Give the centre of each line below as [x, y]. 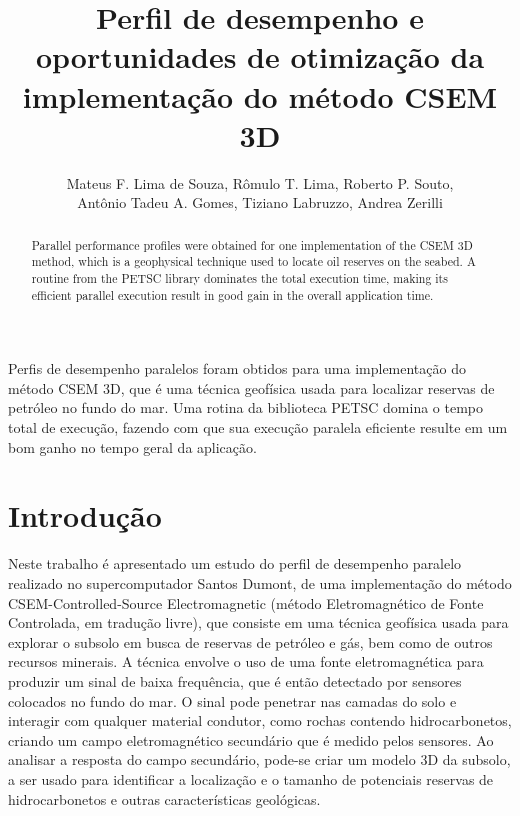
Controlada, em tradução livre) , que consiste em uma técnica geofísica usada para [258, 622]
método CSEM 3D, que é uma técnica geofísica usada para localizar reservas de [251, 387]
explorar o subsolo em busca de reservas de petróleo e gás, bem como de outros [250, 641]
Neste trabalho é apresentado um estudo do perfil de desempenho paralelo [235, 563]
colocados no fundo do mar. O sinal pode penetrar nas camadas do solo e [232, 700]
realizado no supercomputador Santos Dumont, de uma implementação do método [260, 582]
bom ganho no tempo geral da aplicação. [132, 446]
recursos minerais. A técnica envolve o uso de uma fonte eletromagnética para [246, 661]
